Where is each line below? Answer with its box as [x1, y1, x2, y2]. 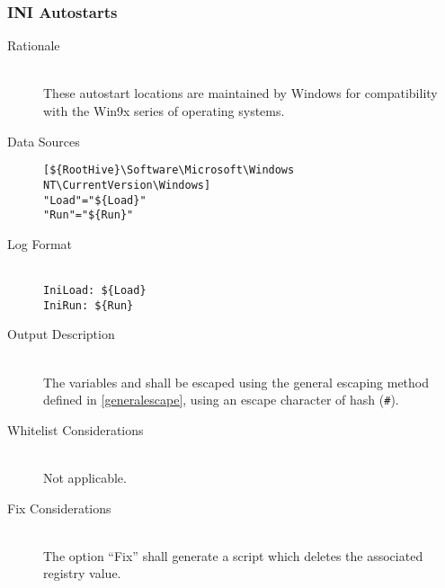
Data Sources [7, 131, 80, 150]
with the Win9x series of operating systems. [43, 102, 285, 120]
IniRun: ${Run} [43, 298, 134, 312]
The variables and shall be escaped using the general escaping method [43, 372, 430, 391]
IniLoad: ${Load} [43, 284, 147, 297]
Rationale [7, 36, 60, 55]
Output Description [7, 325, 115, 343]
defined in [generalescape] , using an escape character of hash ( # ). [43, 390, 399, 409]
